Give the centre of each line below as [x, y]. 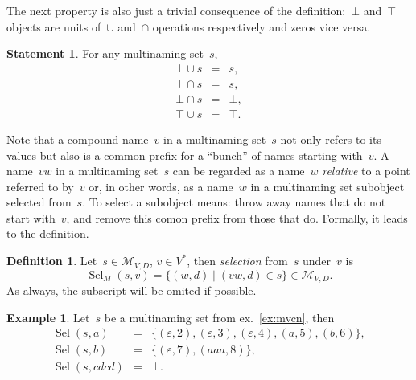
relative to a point [366, 171]
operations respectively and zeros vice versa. [262, 26]
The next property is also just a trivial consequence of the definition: [176, 10]
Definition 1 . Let [52, 261]
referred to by [40, 186]
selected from [39, 202]
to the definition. [48, 233]
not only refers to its [331, 139]
